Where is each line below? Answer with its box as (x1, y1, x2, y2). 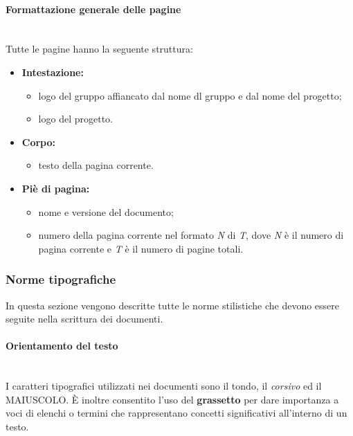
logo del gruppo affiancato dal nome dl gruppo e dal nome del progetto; (38, 88, 342, 102)
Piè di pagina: (21, 181, 90, 195)
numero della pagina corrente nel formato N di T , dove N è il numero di (38, 228, 344, 242)
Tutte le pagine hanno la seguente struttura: (6, 42, 193, 56)
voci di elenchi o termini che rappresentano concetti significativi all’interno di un (6, 406, 347, 420)
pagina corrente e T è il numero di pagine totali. (38, 241, 244, 255)
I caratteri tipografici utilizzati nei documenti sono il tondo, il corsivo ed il (6, 379, 322, 393)
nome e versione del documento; (38, 204, 174, 219)
